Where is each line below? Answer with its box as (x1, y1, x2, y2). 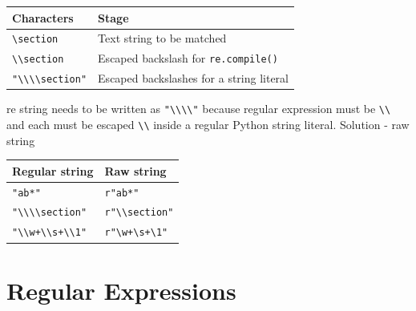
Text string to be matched (98, 30, 227, 46)
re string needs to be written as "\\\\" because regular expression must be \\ (6, 100, 391, 117)
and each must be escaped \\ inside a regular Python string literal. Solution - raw (6, 115, 410, 132)
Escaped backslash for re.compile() (98, 50, 278, 67)
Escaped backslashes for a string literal (98, 70, 289, 87)
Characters (12, 9, 74, 26)
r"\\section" (104, 207, 174, 219)
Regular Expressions (6, 273, 236, 306)
